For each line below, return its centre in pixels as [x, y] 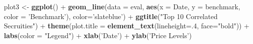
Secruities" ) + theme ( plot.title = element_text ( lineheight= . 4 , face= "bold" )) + [127, 26]
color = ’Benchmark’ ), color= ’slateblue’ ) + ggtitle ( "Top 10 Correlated [111, 16]
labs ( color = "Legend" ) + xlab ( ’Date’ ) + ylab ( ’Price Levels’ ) [98, 35]
